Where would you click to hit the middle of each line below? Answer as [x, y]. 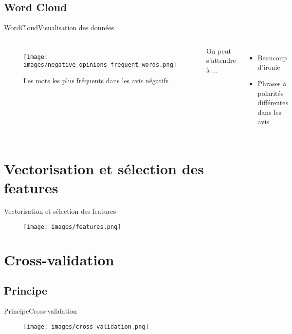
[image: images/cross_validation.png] [86, 326]
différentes [273, 102]
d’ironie [269, 67]
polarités [271, 93]
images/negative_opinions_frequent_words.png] [100, 65]
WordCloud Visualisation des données [59, 28]
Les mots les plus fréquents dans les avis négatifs [96, 81]
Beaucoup [272, 57]
